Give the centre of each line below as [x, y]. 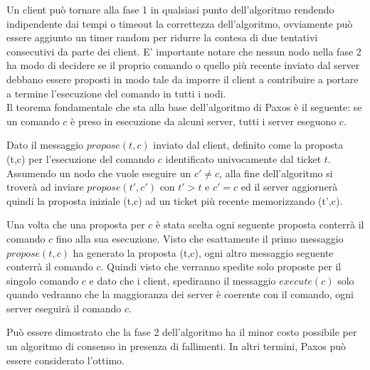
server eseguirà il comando [64, 308]
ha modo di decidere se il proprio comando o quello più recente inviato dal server [183, 65]
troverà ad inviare [45, 187]
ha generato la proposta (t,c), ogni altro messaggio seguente [203, 252]
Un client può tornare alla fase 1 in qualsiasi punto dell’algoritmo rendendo [170, 9]
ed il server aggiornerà [289, 187]
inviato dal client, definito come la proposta [248, 145]
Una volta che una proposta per [76, 224]
